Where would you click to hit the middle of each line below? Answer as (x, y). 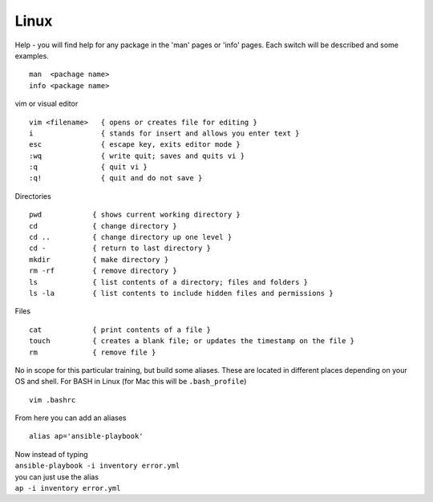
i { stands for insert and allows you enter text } (164, 133)
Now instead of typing (51, 454)
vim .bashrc (53, 400)
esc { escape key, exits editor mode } (135, 145)
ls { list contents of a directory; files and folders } (169, 282)
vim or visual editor (47, 103)
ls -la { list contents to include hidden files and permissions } (181, 293)
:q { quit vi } (89, 167)
